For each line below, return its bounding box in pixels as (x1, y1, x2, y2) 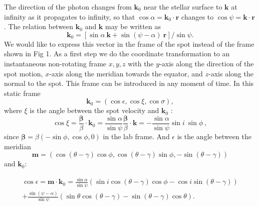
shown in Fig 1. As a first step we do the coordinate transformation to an (4, 48, 230, 59)
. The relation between (4, 21, 74, 32)
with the (128, 58, 154, 68)
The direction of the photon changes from (4, 2, 132, 12)
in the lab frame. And (103, 131, 170, 141)
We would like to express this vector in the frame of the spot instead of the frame (4, 38, 254, 49)
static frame (4, 87, 41, 98)
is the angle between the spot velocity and (30, 105, 159, 116)
